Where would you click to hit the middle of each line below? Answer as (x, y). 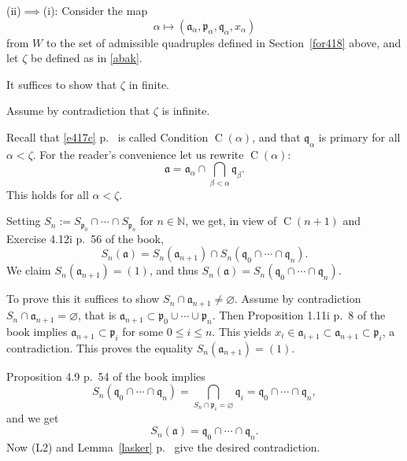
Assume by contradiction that (78, 111)
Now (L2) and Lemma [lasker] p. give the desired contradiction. (163, 446)
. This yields (242, 331)
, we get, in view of (231, 221)
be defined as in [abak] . (87, 58)
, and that (276, 136)
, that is (97, 315)
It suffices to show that (62, 84)
